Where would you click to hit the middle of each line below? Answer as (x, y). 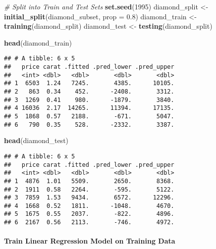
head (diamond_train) (38, 42)
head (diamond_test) (36, 140)
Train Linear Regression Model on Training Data (90, 241)
